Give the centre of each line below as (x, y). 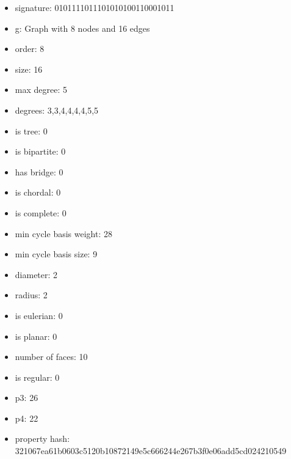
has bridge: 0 (39, 171)
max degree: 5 (41, 90)
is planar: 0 (36, 336)
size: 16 (29, 69)
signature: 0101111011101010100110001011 (95, 7)
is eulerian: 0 (39, 315)
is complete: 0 (41, 212)
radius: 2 (31, 295)
